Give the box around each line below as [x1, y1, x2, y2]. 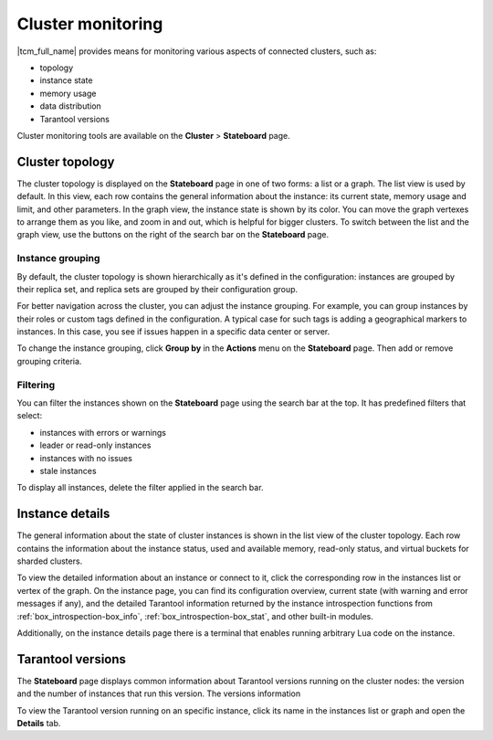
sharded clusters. [16, 555, 83, 566]
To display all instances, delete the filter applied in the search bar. [16, 482, 264, 493]
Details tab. [16, 718, 61, 729]
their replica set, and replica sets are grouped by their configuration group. [16, 283, 299, 294]
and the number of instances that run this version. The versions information [16, 688, 301, 699]
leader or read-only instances [39, 439, 152, 451]
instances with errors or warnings [39, 427, 166, 438]
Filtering [16, 378, 55, 391]
